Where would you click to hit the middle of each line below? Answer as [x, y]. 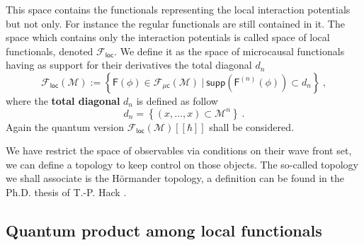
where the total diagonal [63, 100]
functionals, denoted [50, 51]
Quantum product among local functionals [164, 230]
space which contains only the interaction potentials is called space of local [168, 37]
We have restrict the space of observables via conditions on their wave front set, [179, 150]
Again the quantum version [65, 126]
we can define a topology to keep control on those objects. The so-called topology [182, 164]
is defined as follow [177, 100]
